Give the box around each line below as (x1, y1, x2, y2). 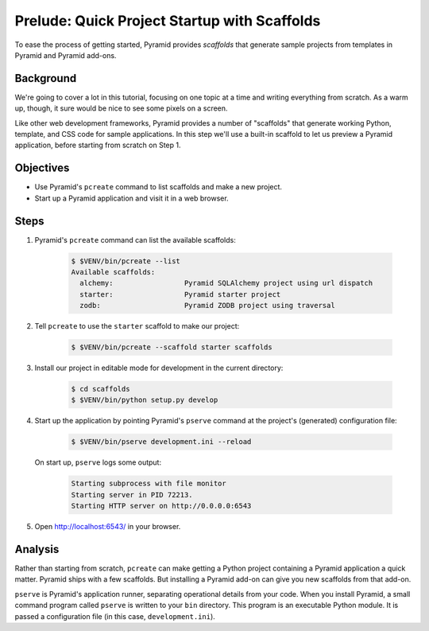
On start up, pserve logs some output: (34, 458, 162, 467)
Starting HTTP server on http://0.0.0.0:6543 (71, 501, 252, 511)
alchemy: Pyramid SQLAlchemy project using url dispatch (79, 278, 373, 288)
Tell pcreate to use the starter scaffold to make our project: (34, 321, 240, 331)
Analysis (14, 543, 60, 556)
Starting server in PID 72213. (71, 490, 194, 499)
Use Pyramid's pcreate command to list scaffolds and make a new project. (34, 182, 282, 192)
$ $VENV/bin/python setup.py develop (71, 395, 218, 405)
